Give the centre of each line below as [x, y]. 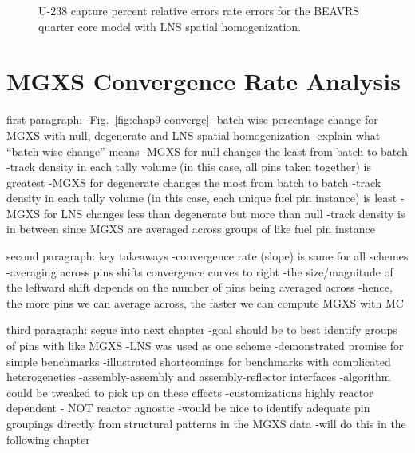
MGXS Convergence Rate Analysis [204, 81]
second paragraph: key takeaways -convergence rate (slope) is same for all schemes [207, 256]
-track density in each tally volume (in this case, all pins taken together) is [189, 167]
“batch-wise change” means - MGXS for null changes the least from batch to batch [207, 151]
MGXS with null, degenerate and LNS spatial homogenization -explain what [194, 135]
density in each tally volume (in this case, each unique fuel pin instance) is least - [206, 198]
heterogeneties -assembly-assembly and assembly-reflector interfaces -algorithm [199, 377]
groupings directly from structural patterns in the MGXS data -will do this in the [206, 423]
